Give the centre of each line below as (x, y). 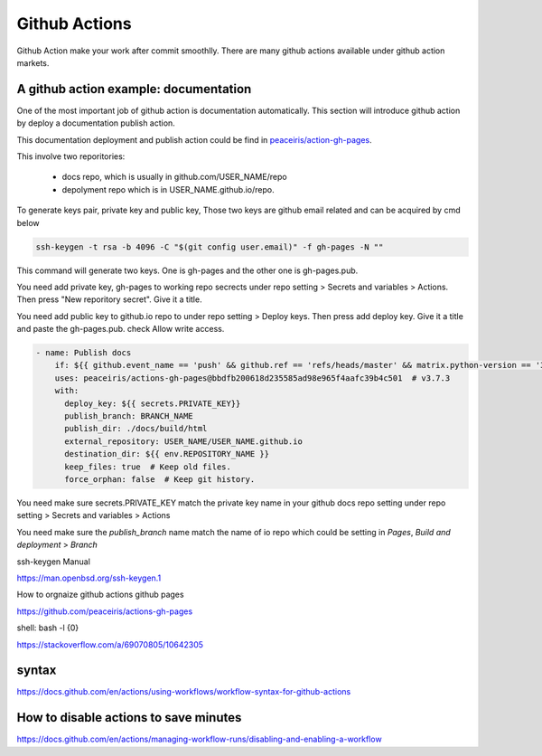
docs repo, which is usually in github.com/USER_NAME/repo (175, 177)
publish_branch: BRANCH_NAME (129, 416)
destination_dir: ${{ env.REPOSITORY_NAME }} (167, 454)
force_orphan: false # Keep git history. (160, 479)
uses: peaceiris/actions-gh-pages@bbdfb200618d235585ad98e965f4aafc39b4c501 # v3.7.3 (252, 378)
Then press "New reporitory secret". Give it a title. (109, 299)
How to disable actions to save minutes (129, 718)
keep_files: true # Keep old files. (148, 467)
